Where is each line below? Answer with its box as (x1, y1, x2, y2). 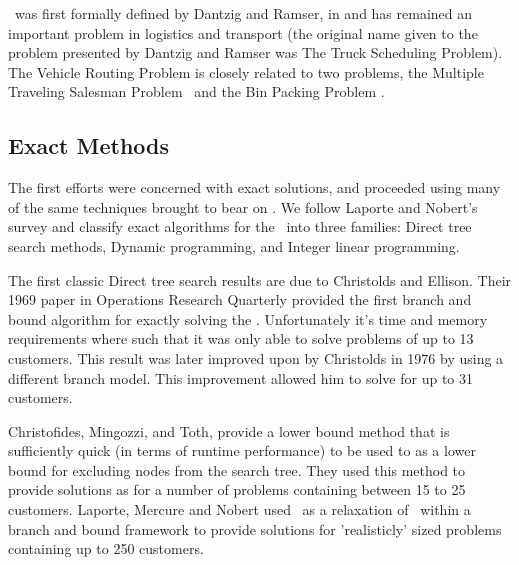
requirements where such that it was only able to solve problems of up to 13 (8, 328, 474, 349)
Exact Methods (8, 130, 170, 161)
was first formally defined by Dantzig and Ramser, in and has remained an (14, 3, 473, 23)
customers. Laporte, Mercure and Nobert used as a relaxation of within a (8, 499, 471, 520)
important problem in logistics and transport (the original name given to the (8, 22, 478, 43)
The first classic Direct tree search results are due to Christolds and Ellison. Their (8, 269, 512, 290)
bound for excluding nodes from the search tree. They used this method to (8, 459, 466, 480)
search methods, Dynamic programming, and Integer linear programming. (8, 235, 460, 256)
